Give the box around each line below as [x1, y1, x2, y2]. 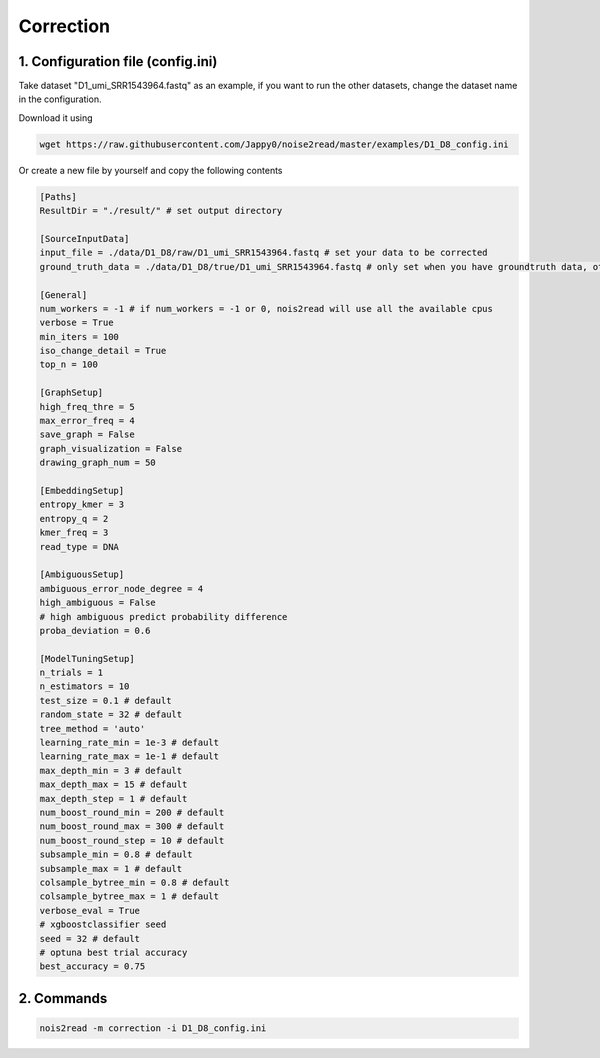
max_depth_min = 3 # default [39, 765, 183, 776]
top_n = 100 [39, 359, 99, 370]
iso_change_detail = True [39, 345, 167, 357]
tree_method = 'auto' [39, 723, 146, 734]
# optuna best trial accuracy [39, 946, 188, 958]
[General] [39, 289, 88, 300]
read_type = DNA [39, 541, 120, 552]
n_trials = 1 [39, 667, 104, 679]
